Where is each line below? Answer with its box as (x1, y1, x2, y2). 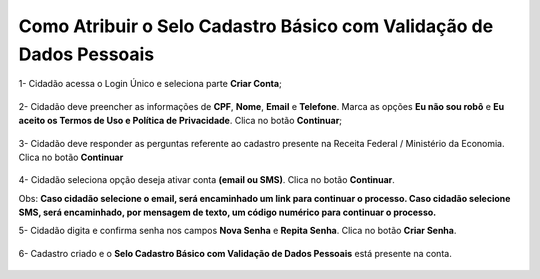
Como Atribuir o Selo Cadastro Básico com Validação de (18, 15, 494, 37)
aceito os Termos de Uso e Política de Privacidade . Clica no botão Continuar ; (18, 115, 343, 127)
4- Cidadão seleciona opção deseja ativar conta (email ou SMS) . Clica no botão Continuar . (18, 174, 395, 186)
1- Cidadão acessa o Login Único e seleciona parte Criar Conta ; (18, 78, 282, 90)
